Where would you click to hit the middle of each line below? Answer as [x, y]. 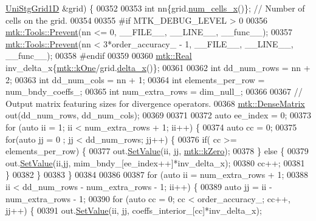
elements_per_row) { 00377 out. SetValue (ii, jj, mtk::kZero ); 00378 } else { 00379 [157, 151]
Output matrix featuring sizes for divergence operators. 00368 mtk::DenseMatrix [155, 103]
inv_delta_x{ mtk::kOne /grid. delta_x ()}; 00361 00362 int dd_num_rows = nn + [158, 67]
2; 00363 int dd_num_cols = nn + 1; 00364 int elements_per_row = [135, 79]
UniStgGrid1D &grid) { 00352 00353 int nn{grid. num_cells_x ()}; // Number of [155, 8]
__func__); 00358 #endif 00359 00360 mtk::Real [99, 56]
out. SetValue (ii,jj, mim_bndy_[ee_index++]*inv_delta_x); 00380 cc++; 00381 [155, 162]
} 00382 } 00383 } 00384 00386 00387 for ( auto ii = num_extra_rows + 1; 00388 [157, 175]
